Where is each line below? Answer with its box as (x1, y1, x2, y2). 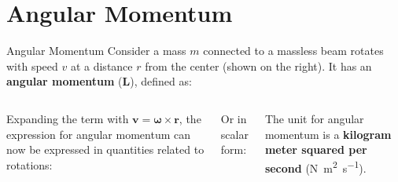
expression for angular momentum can (6, 126, 190, 142)
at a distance (70, 57, 133, 74)
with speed (6, 57, 58, 74)
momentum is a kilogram (264, 126, 392, 142)
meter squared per (264, 141, 367, 158)
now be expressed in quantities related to (6, 141, 205, 158)
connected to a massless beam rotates (203, 42, 384, 59)
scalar (220, 126, 249, 142)
